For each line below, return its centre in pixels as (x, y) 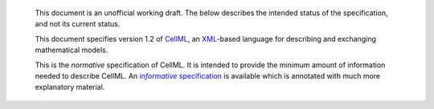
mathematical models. (72, 50)
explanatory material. (70, 87)
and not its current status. (78, 24)
